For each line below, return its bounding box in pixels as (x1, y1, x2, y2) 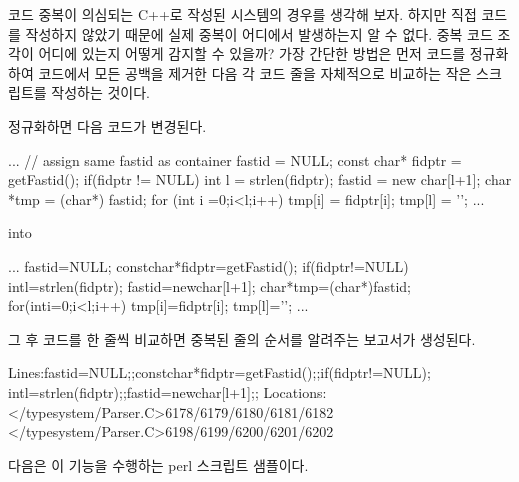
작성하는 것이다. (51, 82, 151, 103)
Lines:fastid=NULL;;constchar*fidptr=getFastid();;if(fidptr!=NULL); (8, 362, 431, 383)
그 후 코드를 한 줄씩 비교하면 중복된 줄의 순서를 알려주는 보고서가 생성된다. (8, 328, 476, 349)
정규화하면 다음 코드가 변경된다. (8, 115, 207, 136)
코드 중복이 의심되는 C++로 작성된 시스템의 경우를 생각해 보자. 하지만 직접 (8, 4, 477, 24)
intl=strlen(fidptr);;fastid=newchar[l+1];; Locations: (8, 381, 327, 402)
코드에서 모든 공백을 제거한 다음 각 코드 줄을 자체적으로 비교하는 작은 (38, 62, 472, 83)
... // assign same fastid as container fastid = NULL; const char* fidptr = (8, 149, 462, 170)
